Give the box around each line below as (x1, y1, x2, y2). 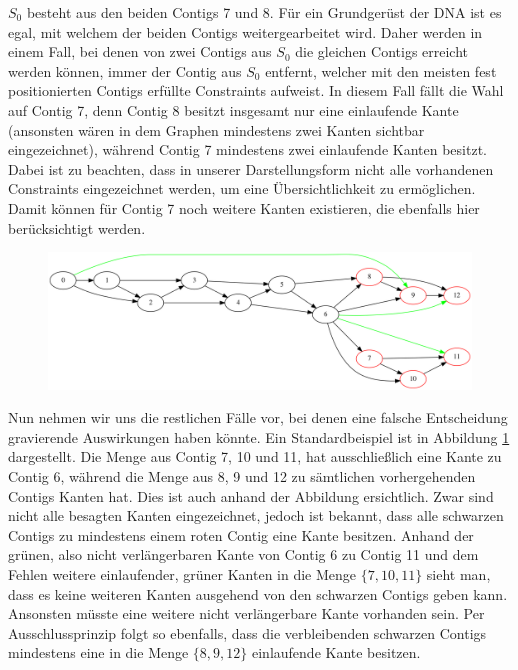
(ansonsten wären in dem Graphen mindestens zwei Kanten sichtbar (8, 119, 425, 140)
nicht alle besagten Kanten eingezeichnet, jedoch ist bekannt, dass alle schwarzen (8, 505, 504, 526)
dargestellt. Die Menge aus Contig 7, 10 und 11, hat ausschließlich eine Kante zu (8, 446, 502, 467)
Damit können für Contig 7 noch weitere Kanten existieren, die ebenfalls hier (8, 197, 480, 218)
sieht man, (426, 563, 491, 584)
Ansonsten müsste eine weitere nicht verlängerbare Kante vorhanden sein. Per (8, 603, 485, 624)
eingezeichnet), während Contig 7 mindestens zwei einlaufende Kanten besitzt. (8, 139, 487, 160)
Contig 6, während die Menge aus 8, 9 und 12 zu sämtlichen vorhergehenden (8, 465, 476, 486)
